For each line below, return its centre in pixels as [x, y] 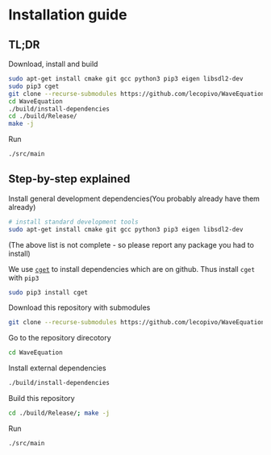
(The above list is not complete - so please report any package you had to [131, 244]
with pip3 [24, 278]
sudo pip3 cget [34, 86]
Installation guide [68, 15]
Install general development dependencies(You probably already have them [134, 198]
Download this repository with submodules [79, 307]
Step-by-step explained [69, 179]
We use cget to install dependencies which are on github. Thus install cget [132, 269]
